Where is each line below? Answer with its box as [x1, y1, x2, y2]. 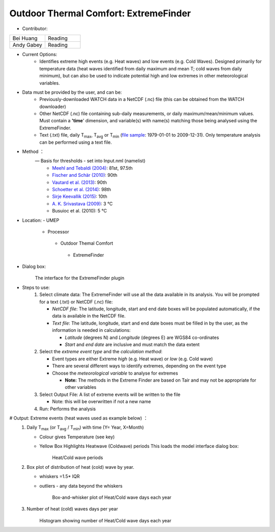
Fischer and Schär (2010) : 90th [52, 172, 118, 178]
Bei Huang [12, 35, 38, 42]
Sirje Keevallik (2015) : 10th [52, 194, 107, 200]
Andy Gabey [12, 41, 43, 48]
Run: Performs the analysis [39, 406, 96, 412]
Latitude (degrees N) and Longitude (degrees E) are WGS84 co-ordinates [65, 334, 219, 340]
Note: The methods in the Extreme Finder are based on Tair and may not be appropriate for [65, 377, 257, 383]
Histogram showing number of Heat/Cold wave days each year [39, 517, 172, 523]
